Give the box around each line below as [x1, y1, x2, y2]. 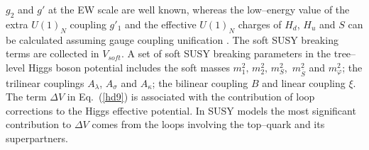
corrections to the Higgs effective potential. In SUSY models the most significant [6, 103, 356, 117]
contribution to [6, 117, 72, 132]
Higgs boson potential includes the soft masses [28, 59, 230, 74]
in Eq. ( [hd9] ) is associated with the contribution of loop [67, 89, 315, 104]
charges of [238, 16, 282, 31]
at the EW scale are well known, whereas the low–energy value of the [48, 2, 350, 16]
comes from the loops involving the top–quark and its [92, 117, 325, 132]
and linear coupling [262, 75, 346, 90]
